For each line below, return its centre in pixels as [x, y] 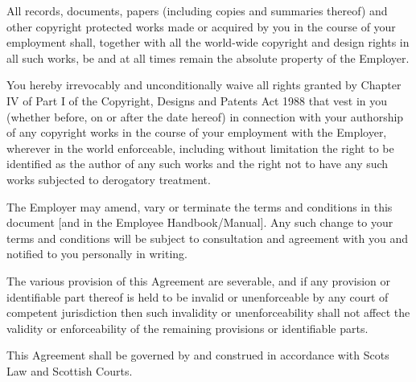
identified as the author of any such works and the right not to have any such [198, 164]
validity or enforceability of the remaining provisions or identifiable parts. [187, 328]
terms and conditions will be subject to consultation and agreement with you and [207, 238]
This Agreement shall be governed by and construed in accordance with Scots [198, 355]
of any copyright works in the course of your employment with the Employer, [197, 132]
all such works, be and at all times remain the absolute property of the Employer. [208, 58]
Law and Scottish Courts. [70, 370]
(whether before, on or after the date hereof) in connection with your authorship [205, 116]
